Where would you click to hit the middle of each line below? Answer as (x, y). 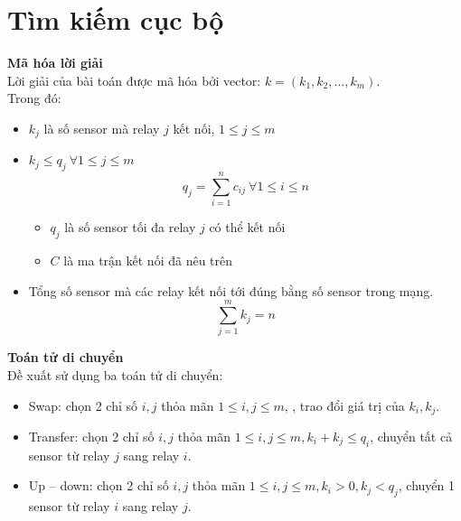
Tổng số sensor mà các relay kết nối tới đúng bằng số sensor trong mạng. (231, 290)
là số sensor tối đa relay (130, 227)
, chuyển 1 (426, 485)
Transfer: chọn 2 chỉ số (91, 437)
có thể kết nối (247, 227)
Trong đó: (34, 98)
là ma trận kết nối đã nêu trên (148, 260)
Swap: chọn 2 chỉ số (83, 405)
